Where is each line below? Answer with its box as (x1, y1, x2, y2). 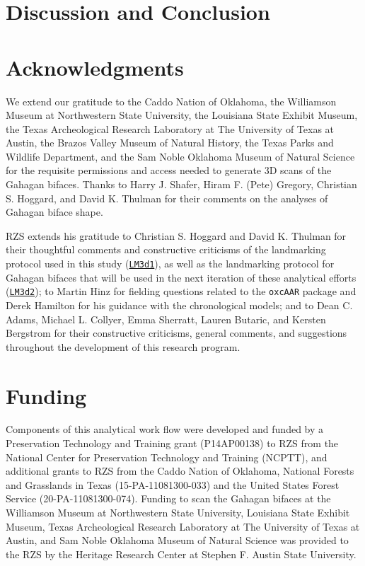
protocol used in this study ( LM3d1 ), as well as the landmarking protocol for (6, 256, 335, 271)
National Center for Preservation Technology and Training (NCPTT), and (6, 449, 328, 464)
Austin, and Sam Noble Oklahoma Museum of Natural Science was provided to (6, 533, 349, 548)
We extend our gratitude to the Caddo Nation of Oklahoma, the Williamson (6, 93, 337, 108)
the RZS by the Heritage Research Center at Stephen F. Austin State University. (6, 546, 357, 561)
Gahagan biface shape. (6, 204, 103, 219)
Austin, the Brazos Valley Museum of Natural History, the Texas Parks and (6, 135, 334, 150)
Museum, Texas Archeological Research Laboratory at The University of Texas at (6, 519, 360, 533)
